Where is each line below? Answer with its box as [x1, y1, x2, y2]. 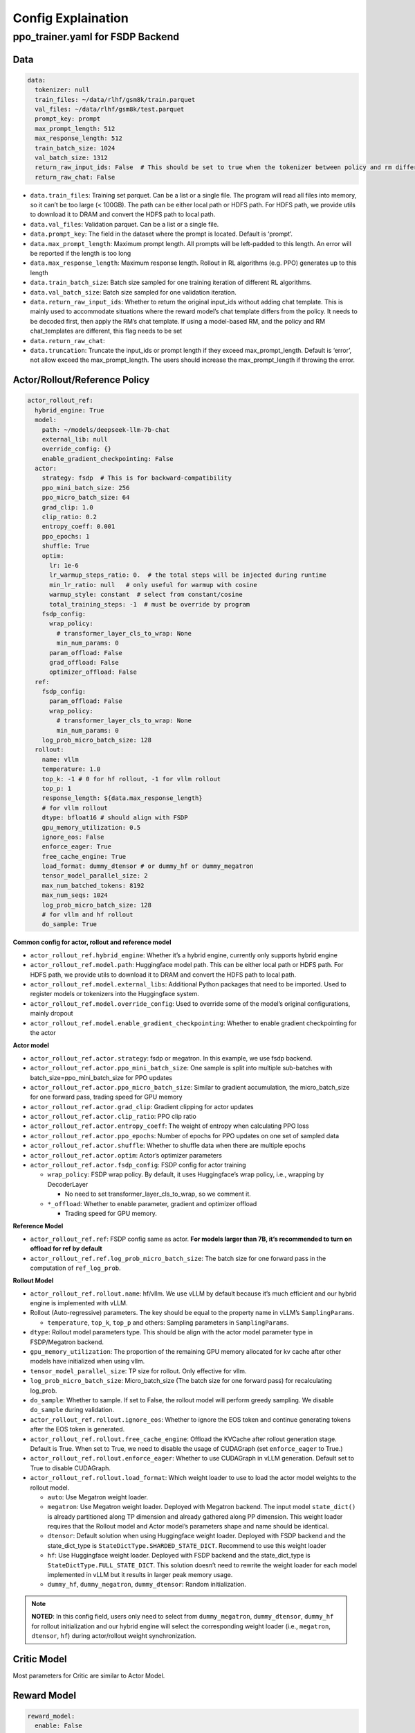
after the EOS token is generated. [30, 1425, 125, 1434]
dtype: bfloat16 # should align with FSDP [41, 814, 188, 821]
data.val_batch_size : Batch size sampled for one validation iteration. [30, 288, 237, 296]
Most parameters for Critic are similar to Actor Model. [12, 1671, 165, 1680]
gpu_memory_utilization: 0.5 [41, 824, 141, 831]
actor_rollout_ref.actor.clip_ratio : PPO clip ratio [30, 1113, 196, 1121]
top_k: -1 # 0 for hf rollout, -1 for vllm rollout [41, 775, 221, 783]
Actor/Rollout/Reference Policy [12, 374, 150, 386]
